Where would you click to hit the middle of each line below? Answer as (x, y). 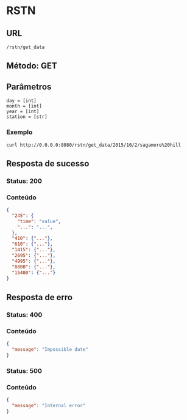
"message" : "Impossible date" (50, 349)
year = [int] (23, 112)
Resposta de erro (40, 297)
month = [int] (24, 106)
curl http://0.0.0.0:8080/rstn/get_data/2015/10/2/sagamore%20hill (94, 145)
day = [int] (21, 101)
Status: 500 (24, 370)
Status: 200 (24, 181)
